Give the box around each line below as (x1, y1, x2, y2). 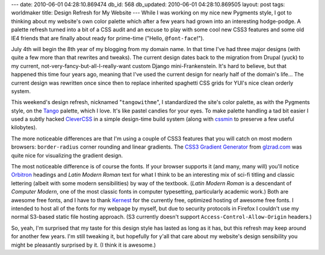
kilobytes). (11, 124, 37, 131)
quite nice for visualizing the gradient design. (11, 152, 123, 159)
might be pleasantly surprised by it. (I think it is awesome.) (11, 241, 156, 248)
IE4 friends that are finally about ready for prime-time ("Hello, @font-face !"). (11, 34, 205, 41)
